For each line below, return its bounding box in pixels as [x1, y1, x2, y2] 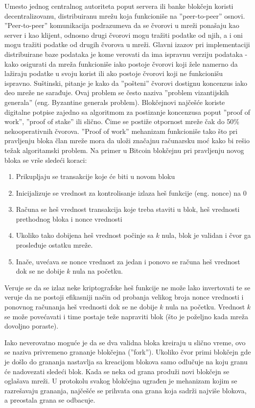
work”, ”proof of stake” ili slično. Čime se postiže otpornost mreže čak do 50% [4, 116, 239, 127]
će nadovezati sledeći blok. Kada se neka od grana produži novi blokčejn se [4, 366, 230, 376]
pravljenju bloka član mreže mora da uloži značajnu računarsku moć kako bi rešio [4, 135, 250, 146]
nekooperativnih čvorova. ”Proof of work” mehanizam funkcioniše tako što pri [4, 126, 238, 136]
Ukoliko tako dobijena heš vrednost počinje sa [16, 230, 154, 240]
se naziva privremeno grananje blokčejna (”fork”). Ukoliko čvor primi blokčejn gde [4, 347, 251, 357]
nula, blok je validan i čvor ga [162, 230, 251, 240]
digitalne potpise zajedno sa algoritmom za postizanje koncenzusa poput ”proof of [4, 106, 251, 117]
